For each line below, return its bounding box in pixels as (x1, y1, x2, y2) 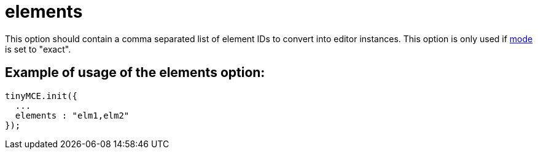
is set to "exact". (5, 43, 71, 54)
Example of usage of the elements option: (5, 65, 265, 81)
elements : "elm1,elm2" (15, 110, 130, 120)
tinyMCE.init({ (5, 90, 78, 101)
